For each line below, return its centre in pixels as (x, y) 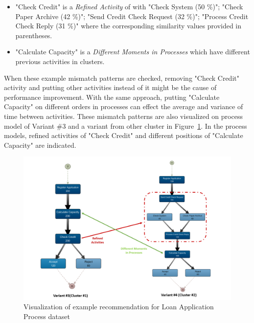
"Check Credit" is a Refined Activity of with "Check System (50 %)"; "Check (129, 6)
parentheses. (34, 35)
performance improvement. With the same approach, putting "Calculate (112, 97)
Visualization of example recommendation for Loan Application (119, 307)
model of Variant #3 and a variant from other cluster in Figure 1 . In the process (126, 126)
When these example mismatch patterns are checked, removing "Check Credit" (122, 78)
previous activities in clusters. (60, 61)
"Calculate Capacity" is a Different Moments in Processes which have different (133, 52)
